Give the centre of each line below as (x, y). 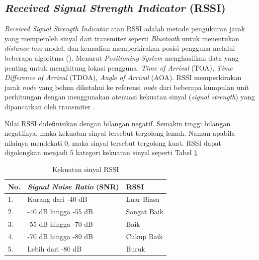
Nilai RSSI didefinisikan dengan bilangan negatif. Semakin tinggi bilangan (118, 123)
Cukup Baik (144, 236)
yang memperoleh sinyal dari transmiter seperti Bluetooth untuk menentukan (122, 38)
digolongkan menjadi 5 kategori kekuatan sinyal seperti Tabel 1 (101, 152)
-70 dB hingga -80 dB (60, 236)
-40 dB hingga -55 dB (60, 212)
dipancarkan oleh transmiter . (50, 106)
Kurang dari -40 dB (57, 199)
